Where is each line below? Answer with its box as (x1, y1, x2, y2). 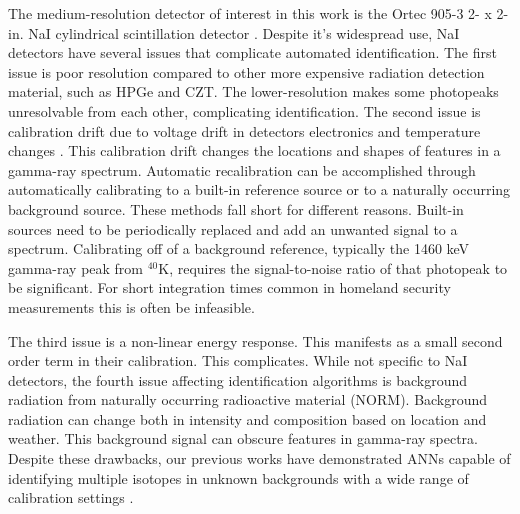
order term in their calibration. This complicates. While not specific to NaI (8, 350, 468, 371)
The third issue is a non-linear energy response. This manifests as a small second (8, 330, 503, 351)
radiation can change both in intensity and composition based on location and (8, 408, 487, 429)
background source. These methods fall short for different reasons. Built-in (8, 198, 464, 219)
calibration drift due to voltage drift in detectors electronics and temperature (8, 120, 481, 141)
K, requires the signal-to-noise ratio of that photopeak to (158, 257, 508, 278)
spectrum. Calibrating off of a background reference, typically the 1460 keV (8, 238, 470, 259)
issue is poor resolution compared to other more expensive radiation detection (8, 61, 485, 82)
